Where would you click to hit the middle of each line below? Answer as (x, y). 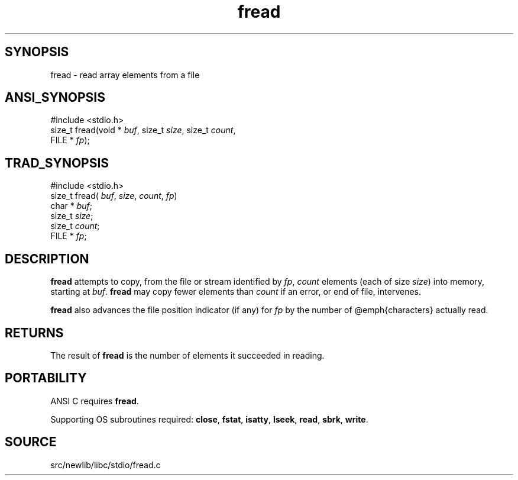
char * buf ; (72, 206)
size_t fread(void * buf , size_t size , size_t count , (143, 130)
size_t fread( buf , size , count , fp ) (114, 196)
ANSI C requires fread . (95, 401)
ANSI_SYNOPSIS (55, 98)
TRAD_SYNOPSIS (57, 163)
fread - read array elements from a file (125, 75)
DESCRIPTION (47, 259)
